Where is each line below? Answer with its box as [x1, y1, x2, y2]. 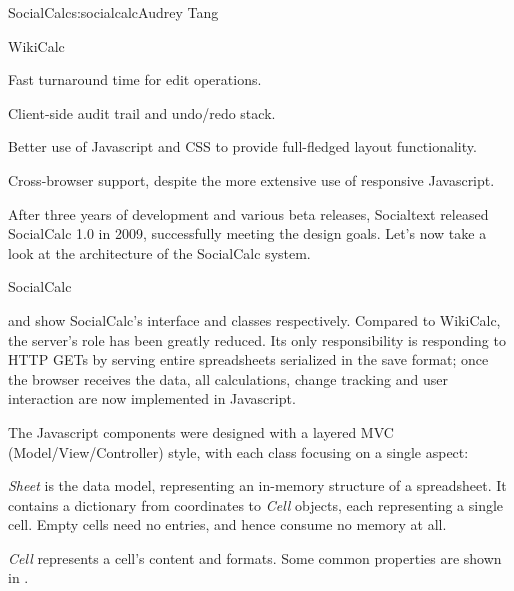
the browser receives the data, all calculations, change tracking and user [8, 368, 448, 389]
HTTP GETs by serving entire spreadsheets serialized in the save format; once [8, 349, 489, 370]
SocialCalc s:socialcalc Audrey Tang [8, 2, 219, 22]
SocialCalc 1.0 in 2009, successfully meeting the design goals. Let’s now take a [8, 223, 487, 244]
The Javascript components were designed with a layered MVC [8, 421, 394, 442]
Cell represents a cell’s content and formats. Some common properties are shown [8, 547, 502, 568]
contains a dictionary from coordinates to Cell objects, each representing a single [8, 494, 504, 515]
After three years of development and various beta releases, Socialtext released [8, 203, 489, 224]
